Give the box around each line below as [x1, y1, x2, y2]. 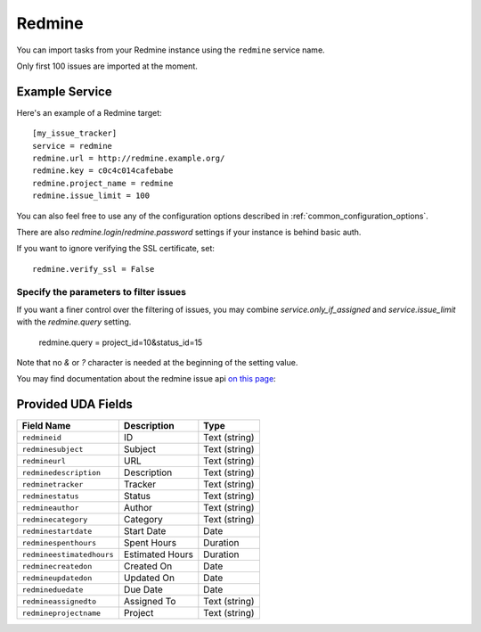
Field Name [21, 420, 71, 432]
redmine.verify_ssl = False [32, 264, 155, 274]
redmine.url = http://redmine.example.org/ [32, 153, 225, 164]
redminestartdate [21, 526, 93, 536]
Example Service [16, 84, 112, 99]
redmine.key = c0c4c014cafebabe [32, 166, 174, 176]
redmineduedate [21, 585, 84, 595]
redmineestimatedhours [21, 549, 115, 559]
